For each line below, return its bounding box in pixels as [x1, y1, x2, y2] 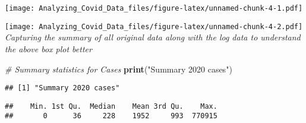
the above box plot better [5, 42, 92, 55]
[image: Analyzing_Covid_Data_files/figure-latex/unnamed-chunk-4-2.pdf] [5, 22, 303, 31]
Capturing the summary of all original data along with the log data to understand [5, 31, 301, 43]
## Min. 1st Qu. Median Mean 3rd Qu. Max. [5, 102, 217, 111]
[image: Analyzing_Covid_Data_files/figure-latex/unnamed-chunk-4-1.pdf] [5, 4, 303, 12]
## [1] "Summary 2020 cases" [5, 84, 120, 93]
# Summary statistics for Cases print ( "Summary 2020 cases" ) [5, 62, 232, 75]
